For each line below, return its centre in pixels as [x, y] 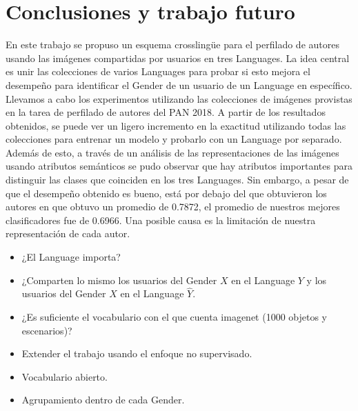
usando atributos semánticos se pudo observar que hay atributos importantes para [179, 166]
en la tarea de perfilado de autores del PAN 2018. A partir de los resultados [166, 112]
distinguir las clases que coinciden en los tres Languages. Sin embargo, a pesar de [177, 180]
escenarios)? [47, 330]
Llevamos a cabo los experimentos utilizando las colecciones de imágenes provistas [179, 98]
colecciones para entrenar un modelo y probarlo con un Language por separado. [174, 139]
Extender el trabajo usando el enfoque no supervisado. [137, 353]
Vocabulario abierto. [64, 376]
